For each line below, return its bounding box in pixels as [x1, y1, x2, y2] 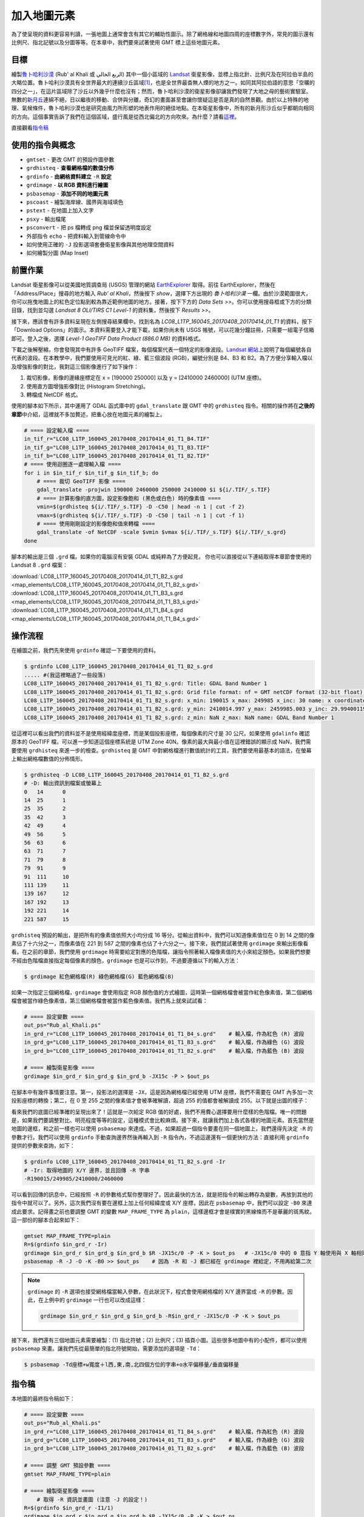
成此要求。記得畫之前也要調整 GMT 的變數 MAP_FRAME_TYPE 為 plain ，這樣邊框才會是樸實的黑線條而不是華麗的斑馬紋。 [11, 1208, 315, 1215]
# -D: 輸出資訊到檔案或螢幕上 [24, 780, 103, 787]
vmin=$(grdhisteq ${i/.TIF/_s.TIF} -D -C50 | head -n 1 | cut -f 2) [36, 504, 245, 510]
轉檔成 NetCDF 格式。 [26, 391, 81, 398]
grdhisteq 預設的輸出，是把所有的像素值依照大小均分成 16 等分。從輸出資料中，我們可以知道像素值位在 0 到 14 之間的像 [11, 931, 315, 939]
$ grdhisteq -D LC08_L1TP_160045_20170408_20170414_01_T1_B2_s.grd [24, 771, 229, 778]
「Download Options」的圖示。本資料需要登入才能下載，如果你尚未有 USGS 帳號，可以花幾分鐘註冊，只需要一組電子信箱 [11, 326, 315, 334]
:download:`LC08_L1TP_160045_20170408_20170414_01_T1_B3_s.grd [11, 589, 183, 597]
